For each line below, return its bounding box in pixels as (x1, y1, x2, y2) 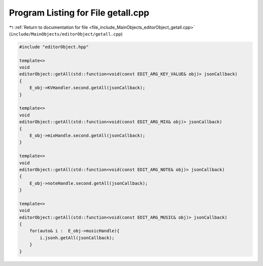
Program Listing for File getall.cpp (9, 7, 150, 18)
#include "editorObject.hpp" (19, 44, 89, 50)
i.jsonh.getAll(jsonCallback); (39, 235, 114, 241)
